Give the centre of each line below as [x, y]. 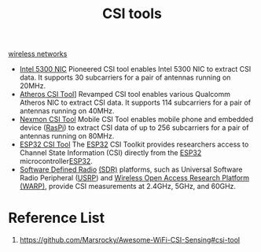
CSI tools [132, 14]
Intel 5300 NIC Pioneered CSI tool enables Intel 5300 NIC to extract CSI [135, 69]
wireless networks [38, 54]
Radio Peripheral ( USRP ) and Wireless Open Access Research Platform [134, 178]
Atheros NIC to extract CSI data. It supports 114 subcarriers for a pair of [135, 102]
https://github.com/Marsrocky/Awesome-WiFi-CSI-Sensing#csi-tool [130, 240]
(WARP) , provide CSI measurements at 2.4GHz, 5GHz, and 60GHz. [128, 187]
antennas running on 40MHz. [67, 111]
